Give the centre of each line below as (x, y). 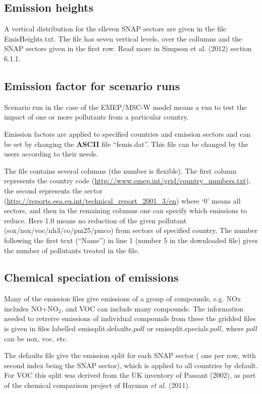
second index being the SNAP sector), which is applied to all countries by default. (131, 365)
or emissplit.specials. (179, 328)
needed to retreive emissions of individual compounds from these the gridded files (130, 318)
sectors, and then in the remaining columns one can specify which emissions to (126, 210)
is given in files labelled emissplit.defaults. (69, 328)
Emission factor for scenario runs (92, 85)
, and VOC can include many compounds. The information (152, 308)
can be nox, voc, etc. (36, 338)
